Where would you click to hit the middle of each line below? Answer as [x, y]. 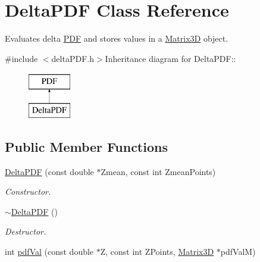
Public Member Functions [86, 146]
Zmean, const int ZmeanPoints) [158, 171]
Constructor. [28, 191]
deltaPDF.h [73, 58]
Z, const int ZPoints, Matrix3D [157, 252]
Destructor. [26, 231]
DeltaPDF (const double [49, 171]
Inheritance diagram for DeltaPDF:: [170, 58]
